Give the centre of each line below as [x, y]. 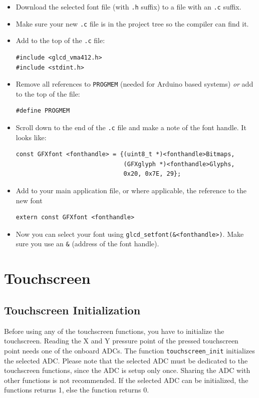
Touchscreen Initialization [72, 310]
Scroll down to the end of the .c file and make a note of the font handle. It [131, 127]
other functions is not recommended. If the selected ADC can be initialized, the [126, 380]
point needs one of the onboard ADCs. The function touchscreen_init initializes [129, 350]
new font [29, 200]
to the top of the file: [48, 93]
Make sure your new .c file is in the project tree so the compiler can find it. [132, 23]
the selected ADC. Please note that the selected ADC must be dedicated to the [126, 360]
